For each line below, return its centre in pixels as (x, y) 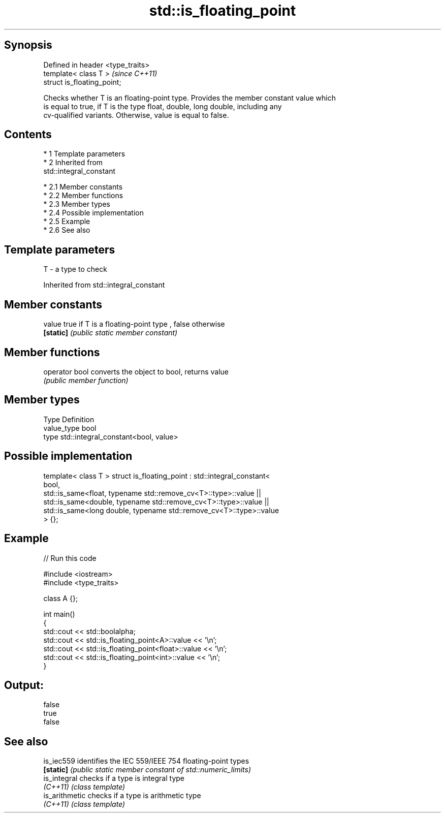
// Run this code (70, 558)
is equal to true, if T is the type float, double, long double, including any (163, 106)
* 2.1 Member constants (83, 187)
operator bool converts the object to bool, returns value (136, 371)
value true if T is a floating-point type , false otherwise (134, 324)
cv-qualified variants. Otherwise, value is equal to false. (136, 115)
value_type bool (70, 428)
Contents (28, 135)
